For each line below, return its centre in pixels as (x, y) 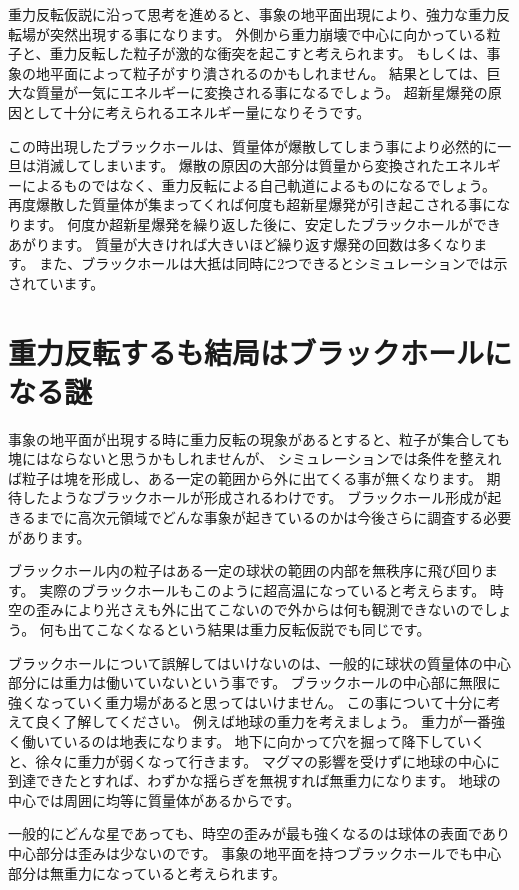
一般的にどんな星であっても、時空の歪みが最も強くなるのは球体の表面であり (259, 833)
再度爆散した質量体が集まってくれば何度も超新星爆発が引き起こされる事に (252, 204)
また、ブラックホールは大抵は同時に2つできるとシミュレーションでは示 (273, 263)
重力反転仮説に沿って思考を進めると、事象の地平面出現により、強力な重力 (252, 14)
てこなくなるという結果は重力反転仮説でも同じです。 (256, 628)
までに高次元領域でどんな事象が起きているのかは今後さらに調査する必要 (273, 517)
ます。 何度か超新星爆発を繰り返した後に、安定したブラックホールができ (261, 223)
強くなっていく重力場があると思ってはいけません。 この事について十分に (247, 701)
